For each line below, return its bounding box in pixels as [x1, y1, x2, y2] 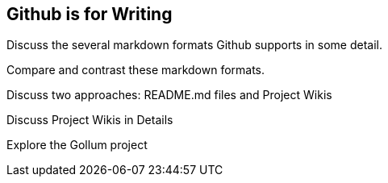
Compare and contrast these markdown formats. [6, 63, 265, 77]
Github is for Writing [6, 4, 173, 24]
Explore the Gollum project [6, 138, 148, 152]
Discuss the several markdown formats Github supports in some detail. [6, 38, 382, 52]
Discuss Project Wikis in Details [6, 113, 173, 127]
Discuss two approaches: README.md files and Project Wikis [6, 88, 332, 102]
